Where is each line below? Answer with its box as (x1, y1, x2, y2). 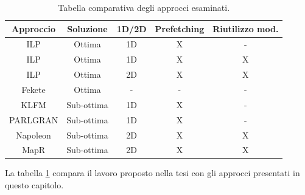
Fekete (21, 83, 46, 95)
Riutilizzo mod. (212, 22, 279, 35)
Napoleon (16, 128, 51, 141)
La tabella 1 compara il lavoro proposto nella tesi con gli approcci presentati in (5, 166, 300, 179)
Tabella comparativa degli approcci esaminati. (58, 1, 230, 13)
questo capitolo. (5, 179, 64, 191)
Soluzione (67, 22, 108, 35)
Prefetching (155, 22, 205, 35)
